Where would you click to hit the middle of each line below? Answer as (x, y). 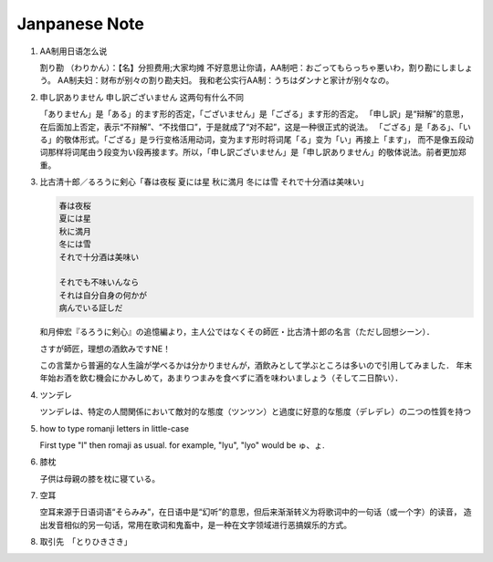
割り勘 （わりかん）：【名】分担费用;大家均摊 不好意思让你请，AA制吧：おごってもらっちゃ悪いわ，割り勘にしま (248, 68)
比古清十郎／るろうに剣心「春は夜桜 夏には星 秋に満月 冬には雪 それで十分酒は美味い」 (204, 182)
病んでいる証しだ (91, 308)
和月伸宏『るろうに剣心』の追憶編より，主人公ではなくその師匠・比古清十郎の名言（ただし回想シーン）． (237, 332)
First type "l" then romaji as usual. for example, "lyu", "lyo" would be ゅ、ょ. (182, 445)
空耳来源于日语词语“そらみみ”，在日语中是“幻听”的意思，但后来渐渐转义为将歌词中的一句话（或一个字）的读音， (251, 512)
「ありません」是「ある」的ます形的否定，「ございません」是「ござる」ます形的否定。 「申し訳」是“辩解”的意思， (254, 114)
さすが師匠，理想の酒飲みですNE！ (105, 349)
